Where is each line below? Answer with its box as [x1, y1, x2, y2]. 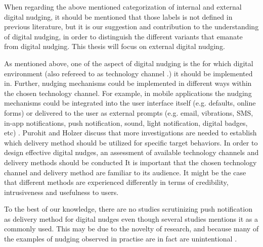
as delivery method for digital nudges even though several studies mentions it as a [4, 213, 258, 224]
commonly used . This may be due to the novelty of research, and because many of [4, 223, 259, 234]
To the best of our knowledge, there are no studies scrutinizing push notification [4, 204, 252, 214]
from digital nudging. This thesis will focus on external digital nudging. [4, 41, 225, 52]
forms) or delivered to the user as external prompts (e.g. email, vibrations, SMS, [4, 107, 253, 118]
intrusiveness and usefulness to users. [4, 186, 119, 197]
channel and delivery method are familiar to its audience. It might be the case [4, 167, 246, 177]
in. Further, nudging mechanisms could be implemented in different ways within [4, 78, 252, 88]
